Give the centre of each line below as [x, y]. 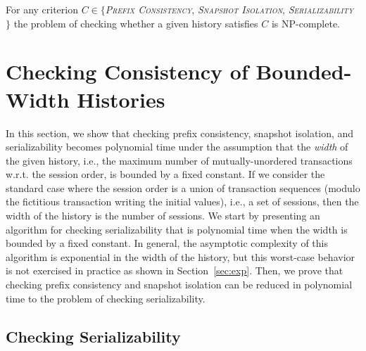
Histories [121, 99]
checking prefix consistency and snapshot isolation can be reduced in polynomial [179, 285]
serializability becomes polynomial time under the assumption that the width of [177, 147]
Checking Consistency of [127, 71]
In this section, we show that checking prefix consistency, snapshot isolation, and [180, 133]
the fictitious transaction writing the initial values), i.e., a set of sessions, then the [182, 202]
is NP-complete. [306, 23]
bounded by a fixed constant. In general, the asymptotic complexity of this [167, 243]
